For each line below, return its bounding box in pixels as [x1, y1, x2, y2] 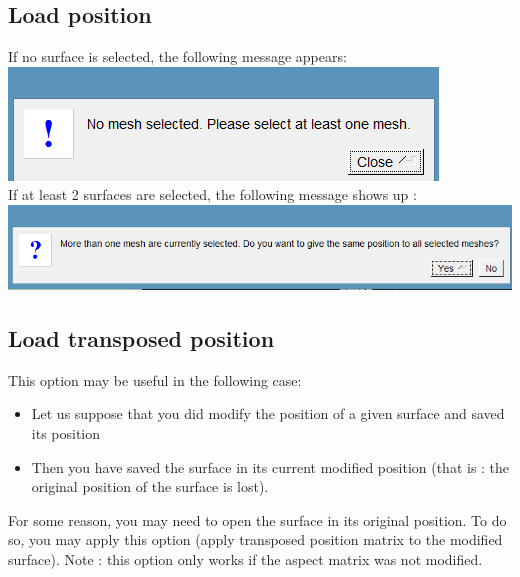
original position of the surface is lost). [31, 476, 269, 497]
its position [31, 423, 101, 444]
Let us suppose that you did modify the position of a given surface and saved [31, 403, 505, 424]
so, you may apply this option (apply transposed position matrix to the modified [8, 529, 503, 550]
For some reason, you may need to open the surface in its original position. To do [8, 509, 507, 530]
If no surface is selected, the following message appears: [8, 46, 347, 67]
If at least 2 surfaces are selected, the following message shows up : [8, 184, 417, 205]
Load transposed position [8, 323, 275, 354]
